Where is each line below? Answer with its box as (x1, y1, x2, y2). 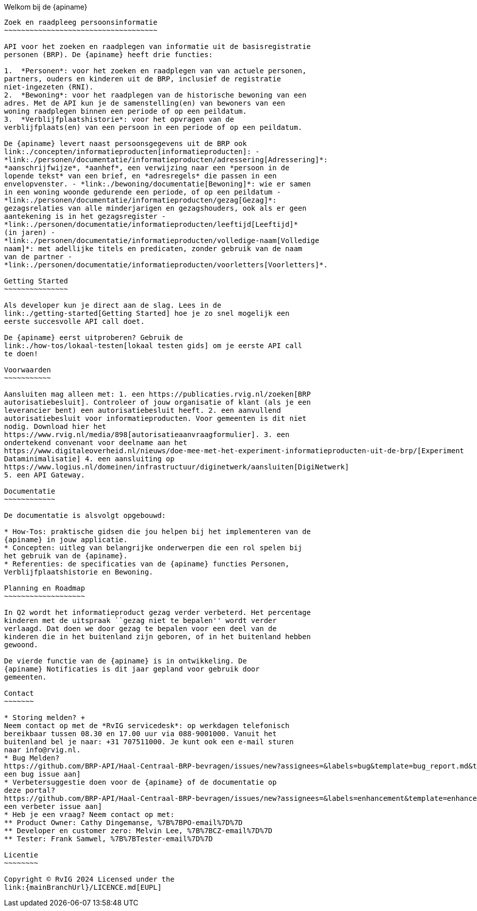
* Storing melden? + (4, 713, 85, 722)
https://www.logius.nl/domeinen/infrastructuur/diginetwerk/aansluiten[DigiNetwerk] (4, 463, 349, 471)
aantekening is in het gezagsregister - (4, 212, 166, 220)
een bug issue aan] (4, 770, 81, 778)
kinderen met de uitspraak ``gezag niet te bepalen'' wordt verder (4, 616, 277, 625)
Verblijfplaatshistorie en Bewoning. (4, 568, 154, 576)
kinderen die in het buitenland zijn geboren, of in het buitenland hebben (4, 633, 311, 641)
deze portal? (4, 786, 56, 794)
